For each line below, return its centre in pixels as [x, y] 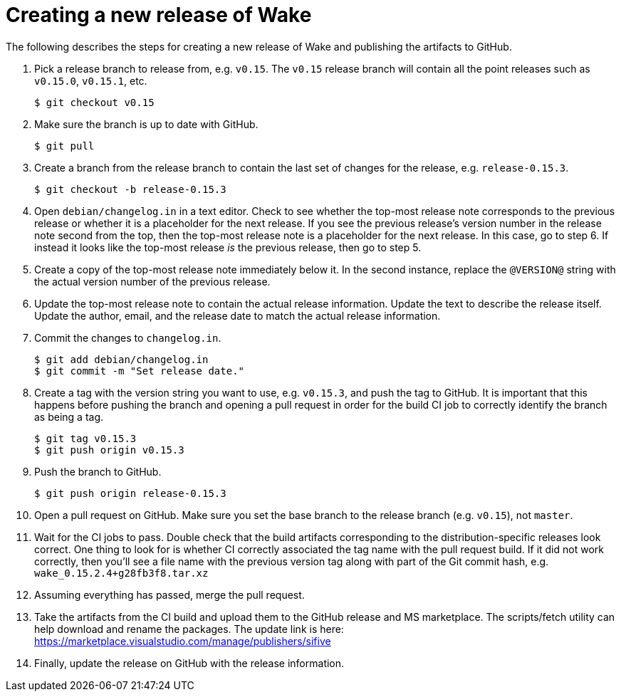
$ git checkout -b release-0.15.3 [130, 189]
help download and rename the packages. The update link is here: [189, 629]
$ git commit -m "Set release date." [140, 371]
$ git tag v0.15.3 [85, 438]
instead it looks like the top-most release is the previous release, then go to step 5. [228, 247]
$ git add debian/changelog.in [121, 359]
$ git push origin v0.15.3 [109, 450]
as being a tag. [69, 416]
